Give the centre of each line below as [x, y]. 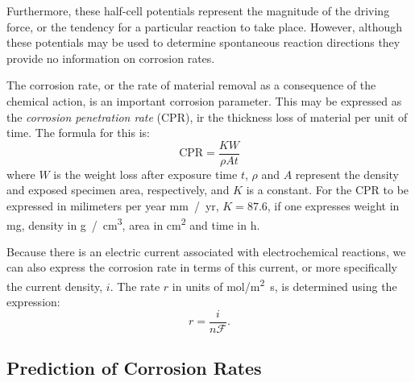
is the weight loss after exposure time [145, 174]
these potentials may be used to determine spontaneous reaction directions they [203, 42]
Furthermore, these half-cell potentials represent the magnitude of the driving [198, 10]
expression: [33, 302]
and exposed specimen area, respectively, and [118, 190]
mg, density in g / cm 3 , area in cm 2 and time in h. [133, 223]
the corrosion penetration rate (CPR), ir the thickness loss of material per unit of [207, 116]
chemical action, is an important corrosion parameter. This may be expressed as [204, 100]
